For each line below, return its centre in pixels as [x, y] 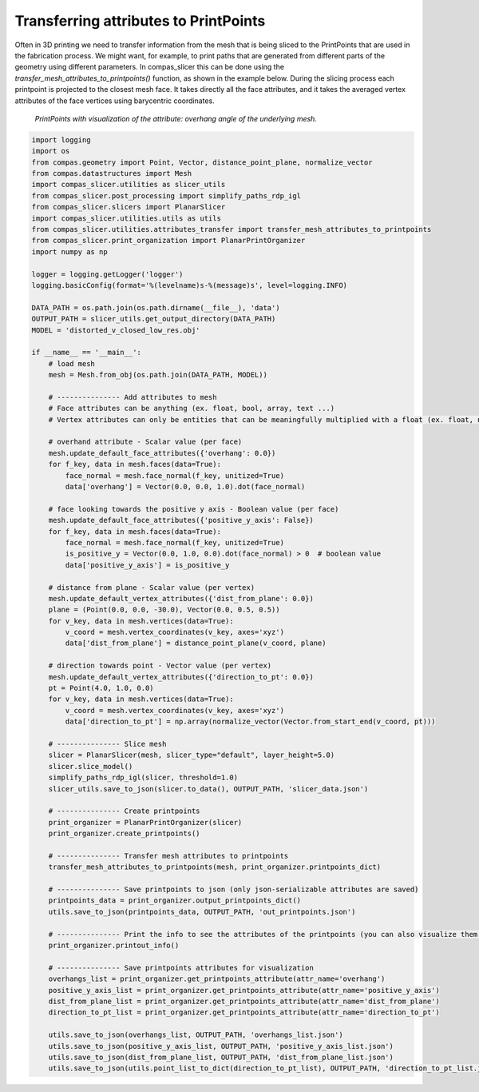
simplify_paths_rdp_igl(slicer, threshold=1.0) [143, 778]
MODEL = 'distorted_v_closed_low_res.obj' [116, 330]
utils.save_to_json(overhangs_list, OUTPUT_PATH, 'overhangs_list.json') [196, 1035]
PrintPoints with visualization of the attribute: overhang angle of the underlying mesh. [176, 118]
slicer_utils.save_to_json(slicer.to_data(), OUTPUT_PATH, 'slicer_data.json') [208, 789]
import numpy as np [69, 251]
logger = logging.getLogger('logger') [107, 274]
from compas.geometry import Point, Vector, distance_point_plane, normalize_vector [202, 162]
